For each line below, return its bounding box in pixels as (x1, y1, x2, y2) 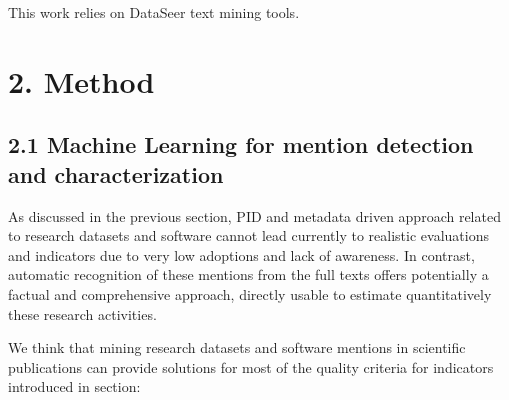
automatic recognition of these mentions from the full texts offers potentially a (8, 264, 489, 285)
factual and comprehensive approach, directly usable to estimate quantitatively (8, 283, 492, 304)
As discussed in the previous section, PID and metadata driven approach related (8, 205, 501, 226)
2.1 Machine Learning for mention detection (8, 129, 474, 160)
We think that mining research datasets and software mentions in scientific (8, 337, 466, 358)
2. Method (8, 60, 155, 101)
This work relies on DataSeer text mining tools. (8, 2, 300, 22)
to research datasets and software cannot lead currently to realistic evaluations (8, 225, 489, 246)
